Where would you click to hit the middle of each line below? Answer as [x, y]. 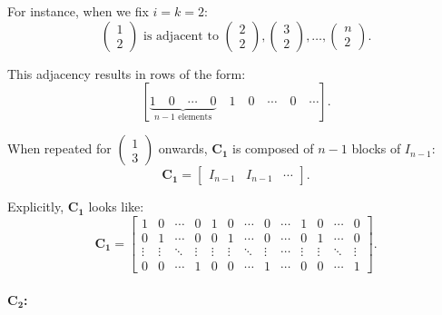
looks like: [116, 207]
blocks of [376, 148]
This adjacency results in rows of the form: [127, 73]
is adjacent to [181, 36]
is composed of [273, 148]
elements [195, 118]
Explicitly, [36, 207]
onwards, [183, 148]
